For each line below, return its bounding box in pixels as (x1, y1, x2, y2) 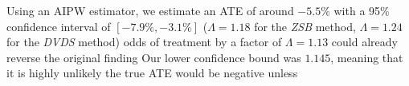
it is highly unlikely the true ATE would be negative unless (6, 64, 298, 81)
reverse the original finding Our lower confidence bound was (6, 49, 301, 65)
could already (331, 33, 398, 50)
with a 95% (333, 2, 390, 18)
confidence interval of (6, 18, 111, 34)
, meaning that (330, 49, 403, 65)
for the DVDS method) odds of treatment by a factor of (6, 33, 282, 50)
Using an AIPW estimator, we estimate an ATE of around (6, 2, 294, 18)
